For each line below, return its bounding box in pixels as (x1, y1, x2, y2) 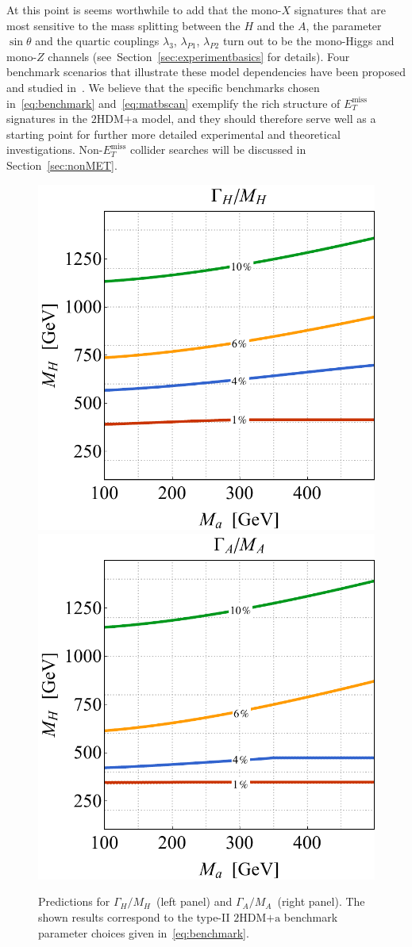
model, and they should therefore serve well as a (141, 110, 376, 127)
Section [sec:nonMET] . (6, 156, 117, 173)
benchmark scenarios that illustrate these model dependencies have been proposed (6, 63, 406, 80)
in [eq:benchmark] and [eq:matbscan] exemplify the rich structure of (6, 94, 341, 111)
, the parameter (306, 17, 382, 33)
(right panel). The (277, 893, 365, 910)
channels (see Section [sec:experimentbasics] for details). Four (48, 48, 350, 64)
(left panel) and (156, 893, 233, 910)
